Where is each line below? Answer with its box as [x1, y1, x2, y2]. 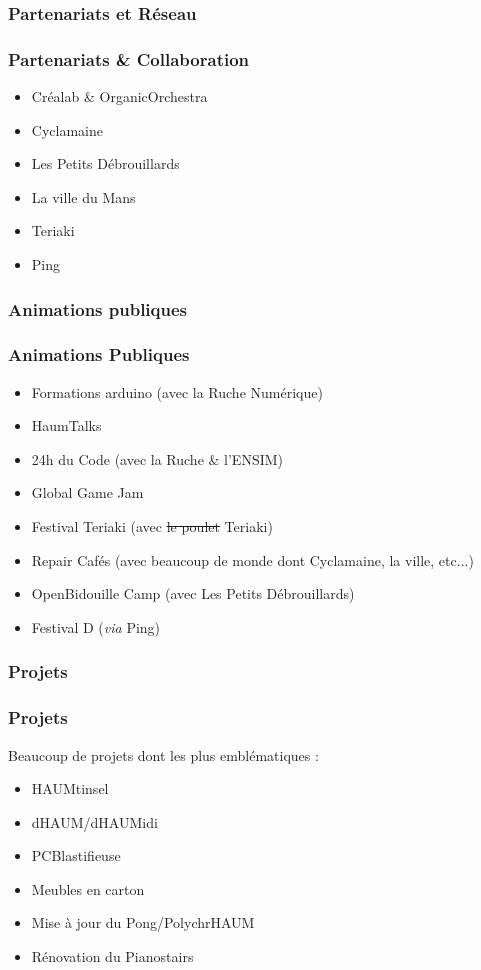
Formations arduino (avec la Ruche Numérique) [31, 381, 323, 402]
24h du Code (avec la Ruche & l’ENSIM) [31, 448, 284, 469]
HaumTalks [31, 415, 102, 436]
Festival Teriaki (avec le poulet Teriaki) [31, 516, 273, 537]
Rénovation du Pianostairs [31, 946, 194, 967]
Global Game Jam [31, 482, 144, 503]
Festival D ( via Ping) [31, 616, 161, 637]
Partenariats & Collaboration [8, 46, 250, 71]
